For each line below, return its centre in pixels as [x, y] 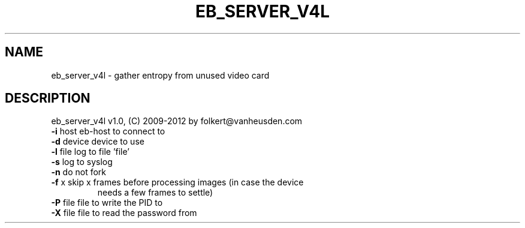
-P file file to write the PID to [107, 203]
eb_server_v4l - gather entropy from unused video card [160, 75]
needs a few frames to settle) [155, 193]
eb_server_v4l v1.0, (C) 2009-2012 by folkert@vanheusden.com [177, 121]
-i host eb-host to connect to [108, 131]
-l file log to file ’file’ [90, 152]
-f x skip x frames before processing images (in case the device [177, 182]
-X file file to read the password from [124, 213]
